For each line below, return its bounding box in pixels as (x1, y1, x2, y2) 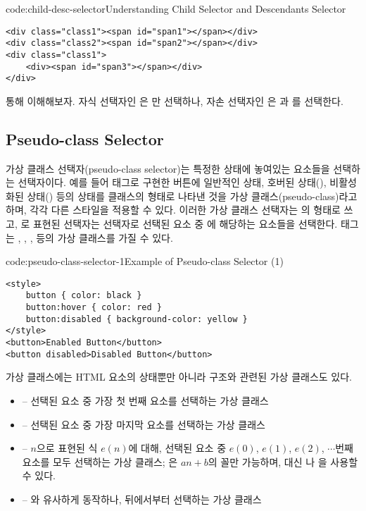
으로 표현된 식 (36, 441, 98, 455)
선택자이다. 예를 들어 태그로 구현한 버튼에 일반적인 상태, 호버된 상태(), (18, 175, 327, 190)
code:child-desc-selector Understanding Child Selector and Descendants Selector (6, 1, 346, 16)
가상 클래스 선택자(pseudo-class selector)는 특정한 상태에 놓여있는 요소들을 (6, 161, 330, 176)
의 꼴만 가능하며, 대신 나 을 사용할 (208, 454, 358, 469)
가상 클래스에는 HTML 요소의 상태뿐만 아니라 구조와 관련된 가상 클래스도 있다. (6, 369, 352, 384)
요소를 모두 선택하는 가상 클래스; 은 (22, 454, 178, 469)
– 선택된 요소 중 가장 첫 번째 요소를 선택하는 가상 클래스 (22, 393, 269, 408)
